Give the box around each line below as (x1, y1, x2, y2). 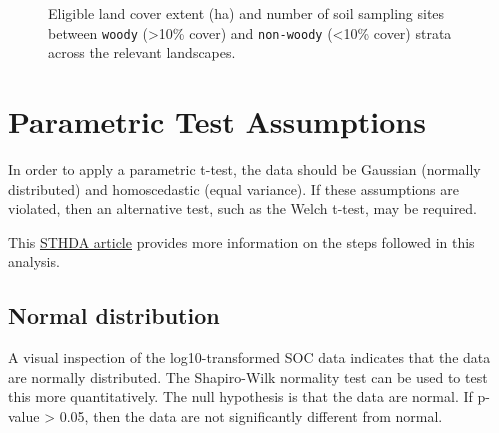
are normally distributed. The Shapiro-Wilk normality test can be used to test (8, 366, 488, 387)
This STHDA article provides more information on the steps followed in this (8, 231, 475, 252)
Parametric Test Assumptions (8, 101, 426, 142)
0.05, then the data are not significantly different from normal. (59, 405, 443, 426)
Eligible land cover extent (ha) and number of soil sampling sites (48, 3, 445, 23)
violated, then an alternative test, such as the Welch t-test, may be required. (8, 198, 478, 219)
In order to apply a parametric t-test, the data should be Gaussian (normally (8, 158, 481, 179)
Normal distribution (8, 300, 220, 331)
